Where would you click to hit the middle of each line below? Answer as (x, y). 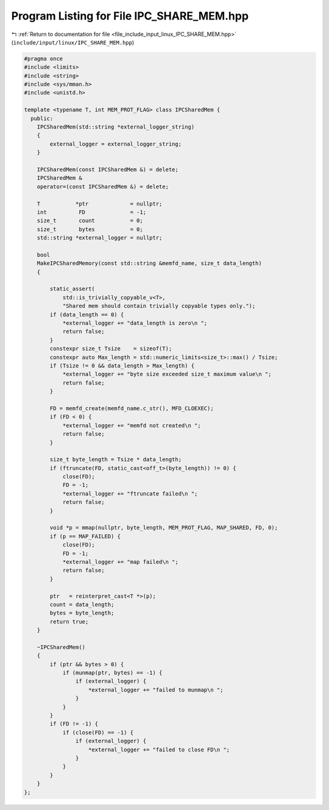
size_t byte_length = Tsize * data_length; (116, 460)
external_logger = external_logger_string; (116, 144)
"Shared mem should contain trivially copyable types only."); (159, 306)
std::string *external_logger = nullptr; (100, 238)
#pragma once (44, 59)
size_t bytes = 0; (90, 229)
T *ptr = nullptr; (100, 204)
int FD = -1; (91, 212)
